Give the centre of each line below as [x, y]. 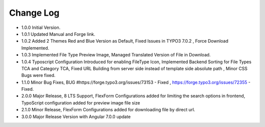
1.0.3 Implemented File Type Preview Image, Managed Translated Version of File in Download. [116, 55]
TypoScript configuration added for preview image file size [81, 102]
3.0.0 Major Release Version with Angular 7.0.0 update [76, 116]
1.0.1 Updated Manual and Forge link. [58, 34]
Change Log [34, 13]
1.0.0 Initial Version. [41, 27]
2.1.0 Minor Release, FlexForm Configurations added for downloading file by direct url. [108, 110]
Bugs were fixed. [39, 76]
